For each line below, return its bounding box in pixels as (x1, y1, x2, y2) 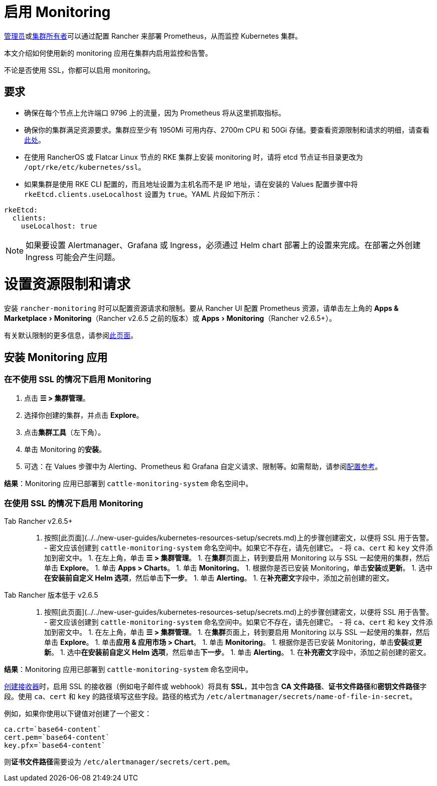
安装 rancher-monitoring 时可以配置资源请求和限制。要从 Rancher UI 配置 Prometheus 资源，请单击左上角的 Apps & (4, 304, 399, 313)
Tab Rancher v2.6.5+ (4, 517, 73, 526)
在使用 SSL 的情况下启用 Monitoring (4, 498, 143, 508)
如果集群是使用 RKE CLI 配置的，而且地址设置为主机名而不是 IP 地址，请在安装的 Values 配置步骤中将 (24, 179, 358, 188)
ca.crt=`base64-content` (4, 725, 101, 734)
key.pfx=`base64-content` (4, 741, 106, 750)
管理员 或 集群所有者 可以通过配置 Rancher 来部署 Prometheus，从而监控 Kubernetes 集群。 (4, 31, 302, 40)
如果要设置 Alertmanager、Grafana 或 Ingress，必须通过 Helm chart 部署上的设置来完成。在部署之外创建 (26, 240, 421, 250)
